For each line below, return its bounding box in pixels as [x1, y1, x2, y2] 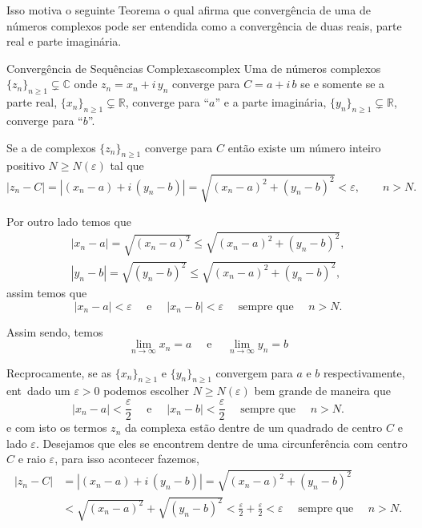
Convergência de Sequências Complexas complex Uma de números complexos [6, 59, 381, 76]
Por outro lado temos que [6, 212, 131, 229]
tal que [110, 157, 144, 174]
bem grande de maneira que [254, 382, 391, 399]
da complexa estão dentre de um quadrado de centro [124, 419, 383, 436]
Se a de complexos [6, 139, 96, 155]
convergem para [215, 364, 293, 381]
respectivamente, [324, 364, 405, 381]
